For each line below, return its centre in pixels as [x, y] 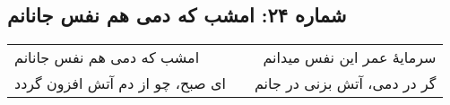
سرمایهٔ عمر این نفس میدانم [350, 57]
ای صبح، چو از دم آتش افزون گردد [120, 83]
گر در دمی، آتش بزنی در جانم [345, 83]
